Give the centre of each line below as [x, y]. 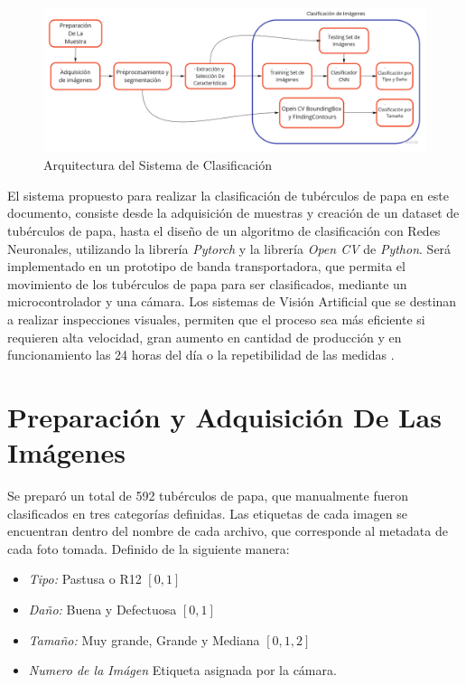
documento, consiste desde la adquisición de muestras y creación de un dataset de [233, 213]
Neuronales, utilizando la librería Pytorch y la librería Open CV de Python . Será [229, 248]
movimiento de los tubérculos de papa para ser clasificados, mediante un [207, 283]
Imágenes [66, 452]
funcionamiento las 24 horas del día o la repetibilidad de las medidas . [201, 355]
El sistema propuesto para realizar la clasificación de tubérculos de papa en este [228, 195]
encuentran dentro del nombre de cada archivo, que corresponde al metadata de [228, 531]
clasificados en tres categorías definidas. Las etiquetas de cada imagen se [207, 513]
